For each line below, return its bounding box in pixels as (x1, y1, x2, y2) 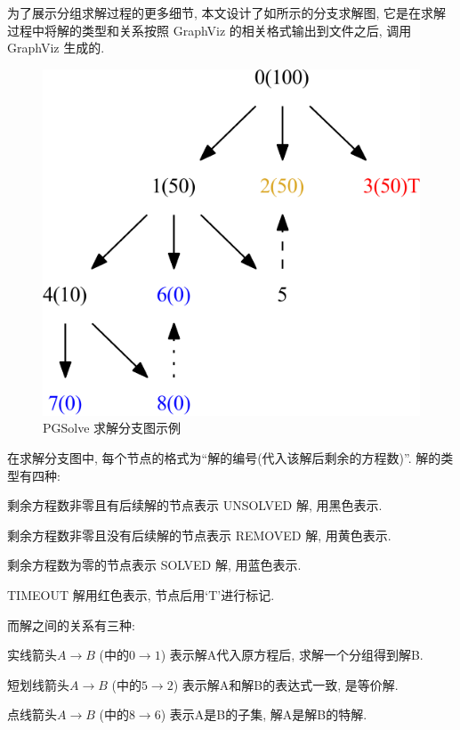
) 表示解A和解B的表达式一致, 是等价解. (173, 675, 399, 693)
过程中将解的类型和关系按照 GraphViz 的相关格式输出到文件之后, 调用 (7, 20, 412, 39)
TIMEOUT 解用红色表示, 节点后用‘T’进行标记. (7, 585, 275, 604)
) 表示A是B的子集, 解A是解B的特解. (160, 705, 367, 724)
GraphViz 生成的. (7, 38, 105, 57)
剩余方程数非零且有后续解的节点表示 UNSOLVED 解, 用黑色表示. (7, 496, 383, 515)
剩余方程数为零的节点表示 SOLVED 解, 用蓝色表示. (7, 556, 302, 574)
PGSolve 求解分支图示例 (43, 418, 182, 437)
